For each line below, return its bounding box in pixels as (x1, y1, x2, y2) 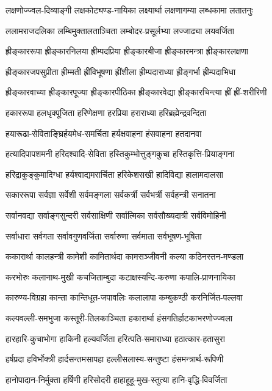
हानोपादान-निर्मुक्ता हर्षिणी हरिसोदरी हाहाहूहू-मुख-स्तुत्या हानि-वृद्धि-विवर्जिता (5, 373, 227, 386)
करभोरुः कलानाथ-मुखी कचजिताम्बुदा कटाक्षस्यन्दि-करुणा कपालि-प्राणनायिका (5, 270, 235, 283)
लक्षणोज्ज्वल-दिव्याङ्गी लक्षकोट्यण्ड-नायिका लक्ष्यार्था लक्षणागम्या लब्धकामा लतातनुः (5, 4, 253, 16)
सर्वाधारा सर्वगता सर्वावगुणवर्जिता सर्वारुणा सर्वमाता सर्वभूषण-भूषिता (5, 229, 202, 242)
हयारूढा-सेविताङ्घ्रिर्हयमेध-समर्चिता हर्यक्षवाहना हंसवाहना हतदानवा (5, 126, 202, 139)
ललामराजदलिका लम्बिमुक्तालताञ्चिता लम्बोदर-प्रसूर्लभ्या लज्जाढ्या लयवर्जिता (5, 24, 234, 37)
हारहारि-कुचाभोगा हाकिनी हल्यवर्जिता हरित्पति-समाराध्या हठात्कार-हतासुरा (5, 332, 225, 345)
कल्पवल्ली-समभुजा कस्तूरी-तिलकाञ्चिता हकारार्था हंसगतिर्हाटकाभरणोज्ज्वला (5, 311, 233, 324)
